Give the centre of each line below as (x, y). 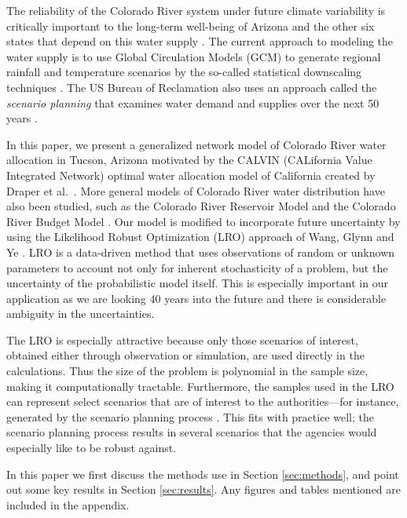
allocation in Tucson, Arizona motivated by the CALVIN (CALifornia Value (189, 160)
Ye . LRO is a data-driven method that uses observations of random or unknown (201, 252)
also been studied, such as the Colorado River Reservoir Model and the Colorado (201, 206)
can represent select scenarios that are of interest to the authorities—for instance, (203, 401)
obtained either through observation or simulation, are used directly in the (185, 355)
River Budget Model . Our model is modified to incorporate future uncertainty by (203, 221)
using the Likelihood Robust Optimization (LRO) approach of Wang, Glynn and (200, 237)
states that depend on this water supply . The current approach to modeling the (200, 41)
